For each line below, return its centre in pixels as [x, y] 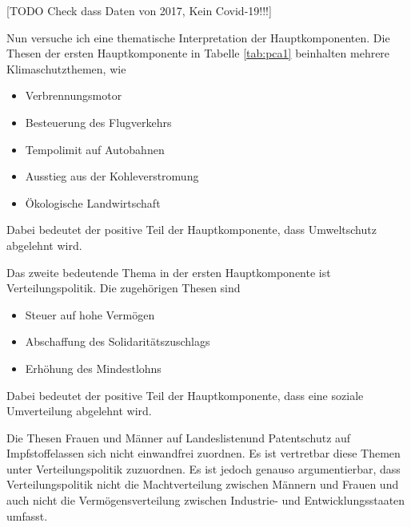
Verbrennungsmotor [74, 95]
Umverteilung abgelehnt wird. [79, 411]
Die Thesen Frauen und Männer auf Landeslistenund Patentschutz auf [179, 437]
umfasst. [27, 515]
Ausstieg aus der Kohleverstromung [112, 176]
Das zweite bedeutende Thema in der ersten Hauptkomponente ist [169, 272]
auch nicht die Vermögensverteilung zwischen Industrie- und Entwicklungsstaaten [206, 500]
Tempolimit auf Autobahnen [95, 149]
